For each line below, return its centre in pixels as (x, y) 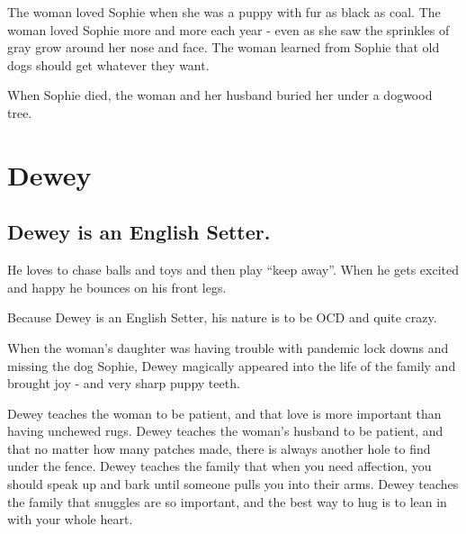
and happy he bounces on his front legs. (117, 287)
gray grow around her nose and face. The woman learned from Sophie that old (224, 47)
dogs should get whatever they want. (108, 64)
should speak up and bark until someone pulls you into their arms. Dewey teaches (233, 484)
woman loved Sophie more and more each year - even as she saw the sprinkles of (229, 29)
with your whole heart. (70, 519)
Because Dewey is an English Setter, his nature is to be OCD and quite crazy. (222, 317)
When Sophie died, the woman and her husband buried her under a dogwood (220, 95)
